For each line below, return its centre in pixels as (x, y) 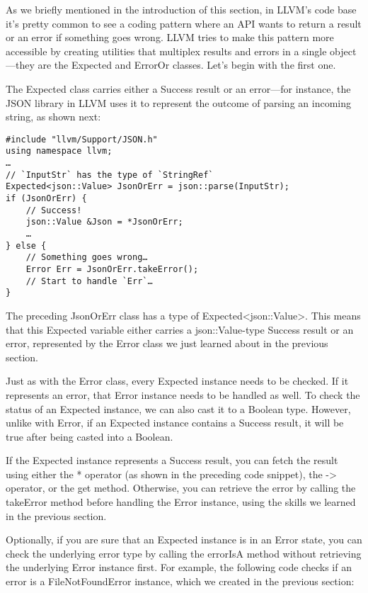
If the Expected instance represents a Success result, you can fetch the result (172, 460)
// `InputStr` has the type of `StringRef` (110, 175)
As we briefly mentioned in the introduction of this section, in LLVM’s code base (181, 9)
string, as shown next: (53, 117)
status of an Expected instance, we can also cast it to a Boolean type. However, (178, 408)
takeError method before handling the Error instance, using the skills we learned (181, 502)
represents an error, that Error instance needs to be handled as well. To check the (183, 394)
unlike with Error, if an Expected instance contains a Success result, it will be (175, 423)
